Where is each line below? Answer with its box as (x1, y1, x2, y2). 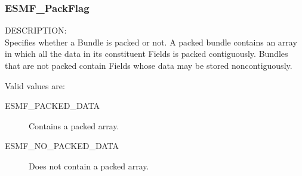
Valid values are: (5, 79, 65, 92)
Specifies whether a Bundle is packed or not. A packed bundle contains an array (5, 35, 297, 48)
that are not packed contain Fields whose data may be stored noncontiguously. (5, 59, 292, 71)
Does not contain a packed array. (29, 159, 149, 172)
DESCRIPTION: (5, 24, 67, 37)
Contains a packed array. (29, 119, 119, 132)
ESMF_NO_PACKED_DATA (5, 139, 119, 152)
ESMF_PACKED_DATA (5, 99, 100, 112)
